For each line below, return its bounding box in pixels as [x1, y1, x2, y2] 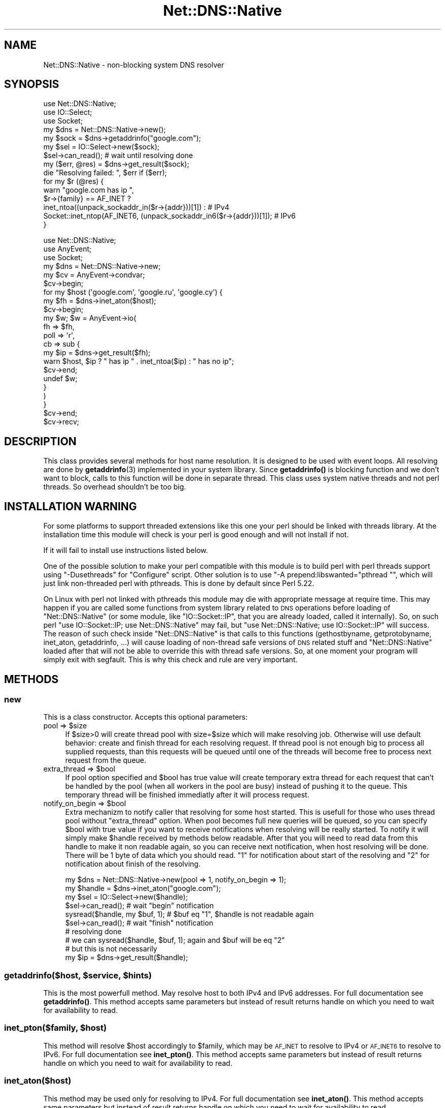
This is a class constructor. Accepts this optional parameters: [43, 713, 248, 722]
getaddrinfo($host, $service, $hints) [4, 970, 152, 980]
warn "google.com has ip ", [43, 186, 134, 195]
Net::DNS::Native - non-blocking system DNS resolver [43, 60, 224, 69]
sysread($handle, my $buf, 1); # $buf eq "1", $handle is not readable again [65, 910, 314, 919]
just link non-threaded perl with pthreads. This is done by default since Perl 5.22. [43, 579, 314, 588]
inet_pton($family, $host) [4, 1023, 107, 1033]
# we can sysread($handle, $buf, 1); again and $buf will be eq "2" [65, 936, 285, 945]
